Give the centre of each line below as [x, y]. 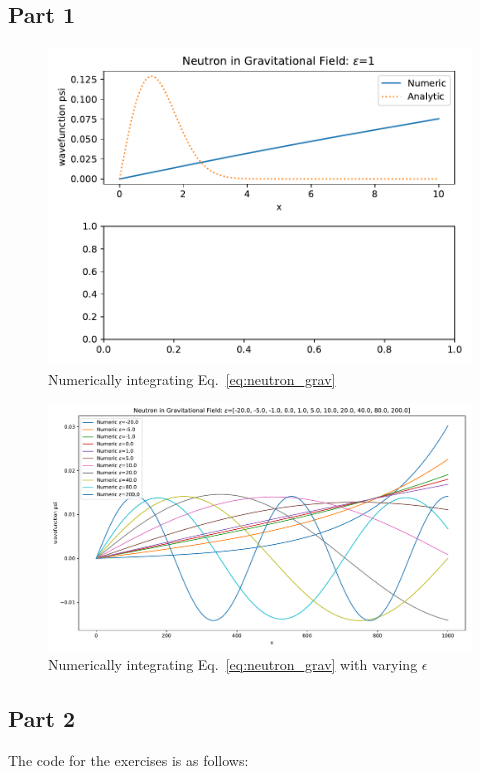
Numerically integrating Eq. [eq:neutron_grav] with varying [233, 664]
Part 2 [42, 718]
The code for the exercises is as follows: [128, 759]
